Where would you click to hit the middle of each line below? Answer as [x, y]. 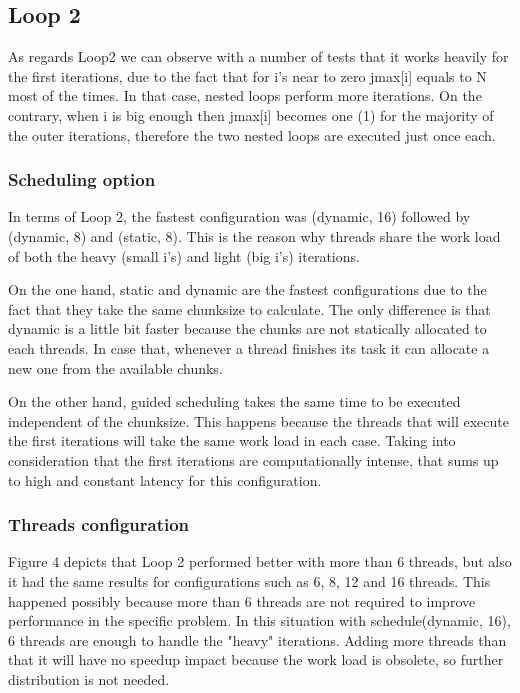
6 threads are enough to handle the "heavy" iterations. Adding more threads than [257, 639]
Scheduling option [82, 179]
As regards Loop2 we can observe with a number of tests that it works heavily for [258, 56]
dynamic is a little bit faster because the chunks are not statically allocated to [247, 328]
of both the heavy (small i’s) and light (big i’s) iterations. [184, 255]
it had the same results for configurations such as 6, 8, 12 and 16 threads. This [249, 580]
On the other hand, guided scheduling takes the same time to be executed [234, 401]
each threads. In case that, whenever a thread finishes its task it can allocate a [249, 347]
